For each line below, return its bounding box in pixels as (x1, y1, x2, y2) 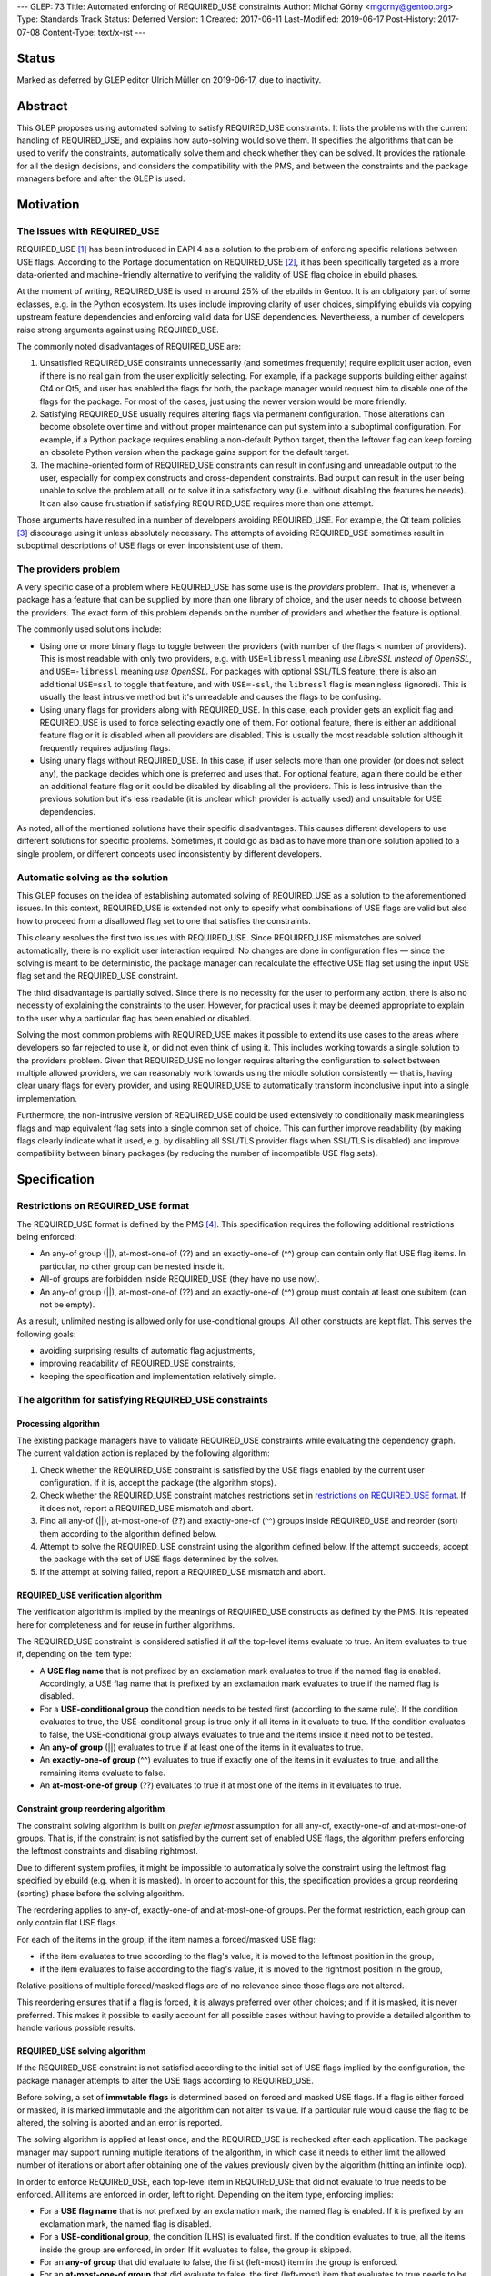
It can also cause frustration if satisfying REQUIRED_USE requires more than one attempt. (39, 497, 375, 509)
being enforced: (16, 1231, 77, 1242)
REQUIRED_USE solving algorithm (16, 2046, 146, 2057)
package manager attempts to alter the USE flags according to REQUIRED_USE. (16, 2075, 314, 2086)
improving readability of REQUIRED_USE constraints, (39, 1357, 236, 1369)
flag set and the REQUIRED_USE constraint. (16, 970, 179, 981)
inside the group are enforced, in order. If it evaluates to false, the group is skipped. (39, 2244, 352, 2255)
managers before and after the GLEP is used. (16, 173, 185, 184)
